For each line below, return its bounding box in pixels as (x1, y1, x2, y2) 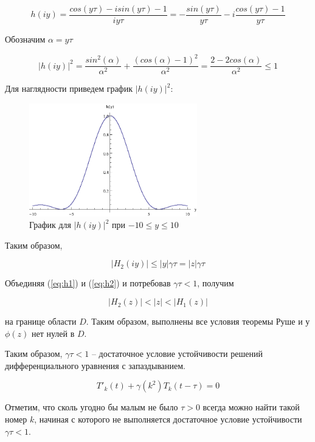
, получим (197, 277, 234, 289)
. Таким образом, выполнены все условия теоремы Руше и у (86, 315, 310, 328)
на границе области (5, 315, 77, 328)
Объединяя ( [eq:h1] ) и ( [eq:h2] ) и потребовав (5, 277, 171, 289)
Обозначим (5, 33, 46, 46)
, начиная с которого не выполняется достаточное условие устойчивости (34, 413, 302, 426)
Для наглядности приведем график (5, 82, 133, 95)
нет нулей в (32, 326, 75, 339)
